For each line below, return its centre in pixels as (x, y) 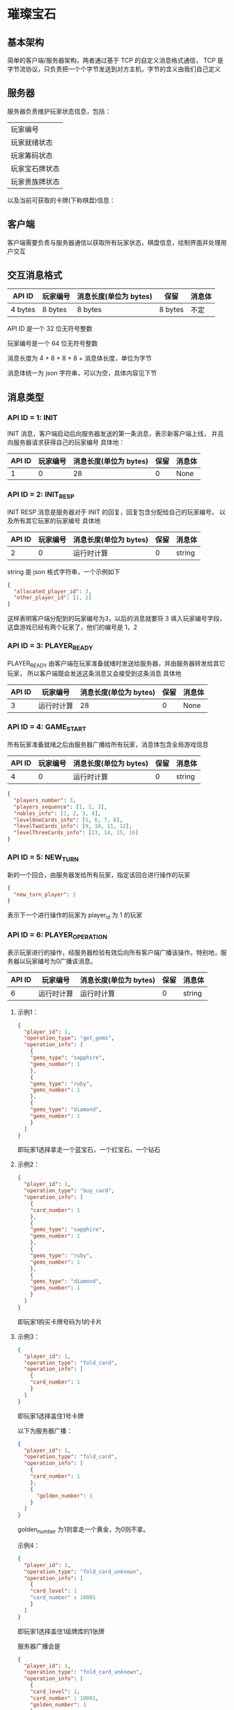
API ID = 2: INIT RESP (41, 495)
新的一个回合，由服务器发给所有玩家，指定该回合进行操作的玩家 (99, 875)
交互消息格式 (35, 275)
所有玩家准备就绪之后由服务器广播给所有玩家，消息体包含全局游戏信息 (108, 744)
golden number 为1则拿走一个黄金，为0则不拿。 (83, 1530)
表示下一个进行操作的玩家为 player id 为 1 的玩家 (75, 916)
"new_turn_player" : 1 (45, 894)
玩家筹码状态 (32, 156)
